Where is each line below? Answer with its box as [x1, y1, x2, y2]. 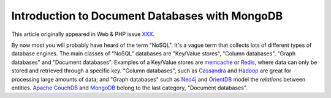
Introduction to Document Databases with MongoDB [11, 9, 283, 23]
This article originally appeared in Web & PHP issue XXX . [11, 30, 155, 38]
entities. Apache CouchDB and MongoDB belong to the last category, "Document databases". [11, 84, 248, 91]
